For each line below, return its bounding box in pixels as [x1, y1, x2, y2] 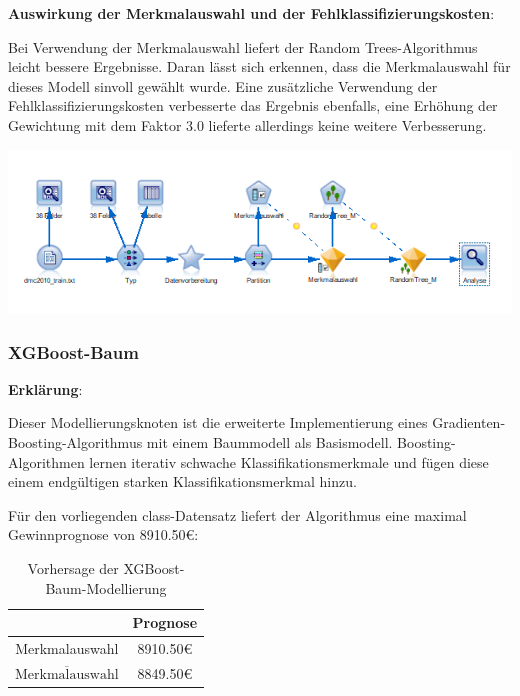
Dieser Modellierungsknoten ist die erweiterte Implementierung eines [8, 412, 428, 433]
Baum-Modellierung [45, 577, 167, 598]
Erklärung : [8, 378, 83, 399]
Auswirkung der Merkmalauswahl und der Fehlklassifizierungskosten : [8, 3, 495, 23]
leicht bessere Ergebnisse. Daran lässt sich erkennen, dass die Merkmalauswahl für [8, 56, 511, 77]
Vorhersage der [27, 558, 119, 579]
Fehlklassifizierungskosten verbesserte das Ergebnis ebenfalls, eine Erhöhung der [8, 95, 498, 116]
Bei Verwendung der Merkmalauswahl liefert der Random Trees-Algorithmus [8, 36, 478, 57]
